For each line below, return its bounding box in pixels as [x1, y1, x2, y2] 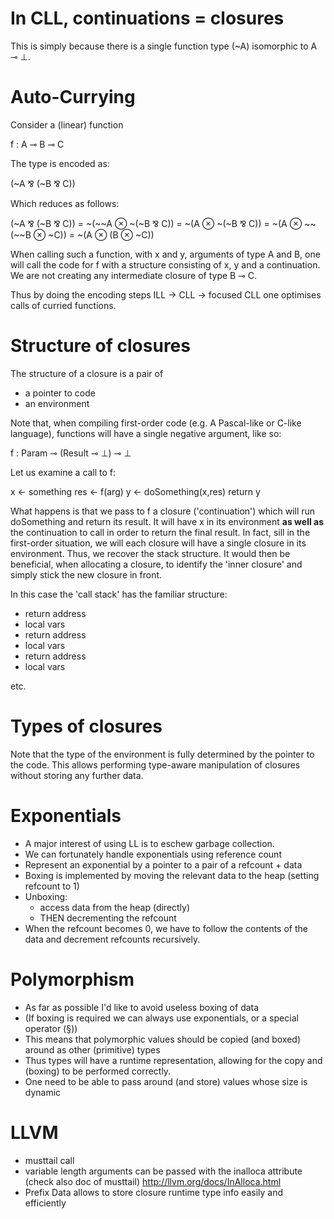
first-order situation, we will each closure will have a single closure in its [10, 537, 307, 549]
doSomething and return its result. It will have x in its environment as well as [10, 515, 325, 527]
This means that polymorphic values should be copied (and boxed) [24, 1033, 302, 1045]
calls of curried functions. [10, 299, 117, 311]
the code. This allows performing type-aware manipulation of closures [10, 758, 301, 771]
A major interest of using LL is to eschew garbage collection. [24, 837, 275, 849]
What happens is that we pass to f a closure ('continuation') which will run [10, 505, 316, 517]
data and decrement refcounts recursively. [24, 933, 201, 945]
